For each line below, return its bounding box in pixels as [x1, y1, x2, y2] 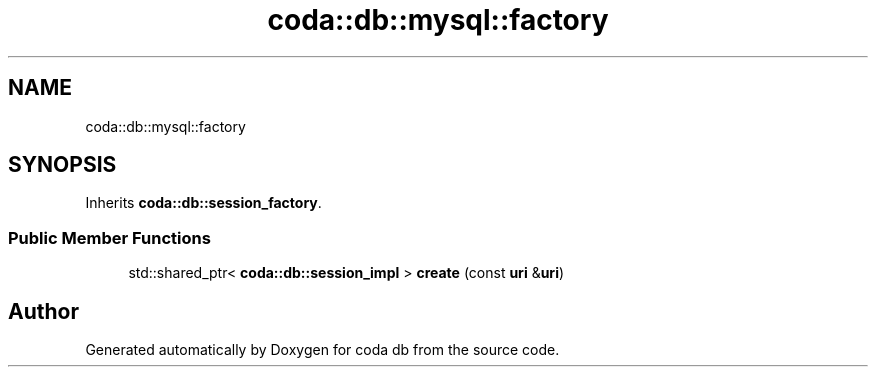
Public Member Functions [8, 227, 211, 248]
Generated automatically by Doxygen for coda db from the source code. [85, 341, 560, 359]
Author [8, 298, 79, 324]
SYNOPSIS [8, 152, 117, 178]
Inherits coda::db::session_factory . [85, 194, 322, 212]
